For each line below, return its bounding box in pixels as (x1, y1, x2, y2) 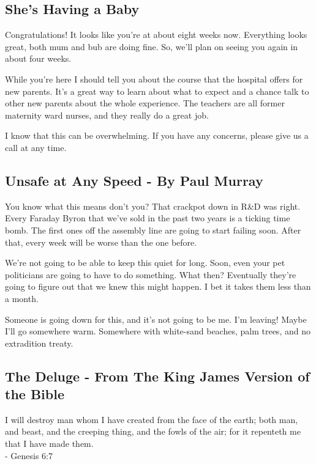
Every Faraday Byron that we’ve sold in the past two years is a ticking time (5, 212, 290, 224)
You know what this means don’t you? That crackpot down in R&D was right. (5, 199, 301, 212)
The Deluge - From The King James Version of (5, 366, 310, 385)
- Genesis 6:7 (5, 449, 53, 462)
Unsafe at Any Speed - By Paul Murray (5, 171, 263, 190)
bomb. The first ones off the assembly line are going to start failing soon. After (5, 223, 301, 236)
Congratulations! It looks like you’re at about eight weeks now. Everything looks (5, 28, 307, 41)
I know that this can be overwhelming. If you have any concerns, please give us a (5, 129, 309, 142)
